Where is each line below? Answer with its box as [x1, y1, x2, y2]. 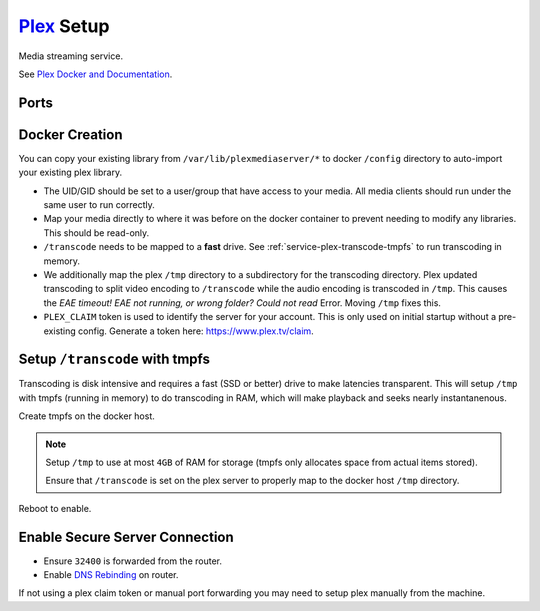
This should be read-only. [43, 226, 150, 239]
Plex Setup [18, 15, 110, 37]
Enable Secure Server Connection [18, 528, 234, 545]
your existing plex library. [18, 166, 123, 179]
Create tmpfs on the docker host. [18, 410, 155, 422]
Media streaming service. [18, 50, 124, 62]
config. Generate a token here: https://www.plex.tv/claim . [78, 325, 314, 337]
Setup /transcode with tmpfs [18, 351, 210, 368]
